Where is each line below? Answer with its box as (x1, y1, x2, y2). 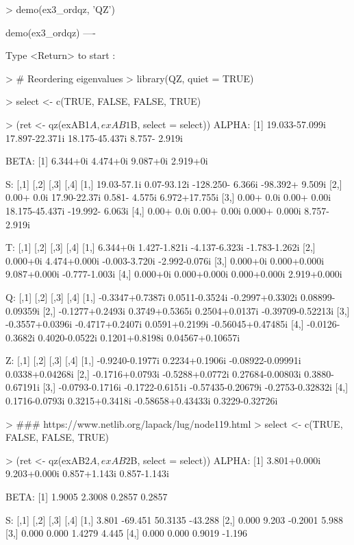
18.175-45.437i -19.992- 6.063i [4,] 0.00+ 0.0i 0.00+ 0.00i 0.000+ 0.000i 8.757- (5, 203, 329, 217)
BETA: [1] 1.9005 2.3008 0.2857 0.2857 (5, 489, 168, 504)
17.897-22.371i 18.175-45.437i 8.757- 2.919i (5, 130, 183, 145)
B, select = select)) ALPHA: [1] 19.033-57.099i (130, 117, 326, 131)
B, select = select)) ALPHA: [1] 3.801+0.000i (130, 452, 321, 467)
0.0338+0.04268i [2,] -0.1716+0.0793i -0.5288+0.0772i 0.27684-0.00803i (5, 366, 301, 380)
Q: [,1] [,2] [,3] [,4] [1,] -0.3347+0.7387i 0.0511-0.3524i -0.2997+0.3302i (5, 289, 298, 304)
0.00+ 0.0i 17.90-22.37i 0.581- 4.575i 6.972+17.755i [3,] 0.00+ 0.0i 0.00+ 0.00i (5, 190, 331, 204)
